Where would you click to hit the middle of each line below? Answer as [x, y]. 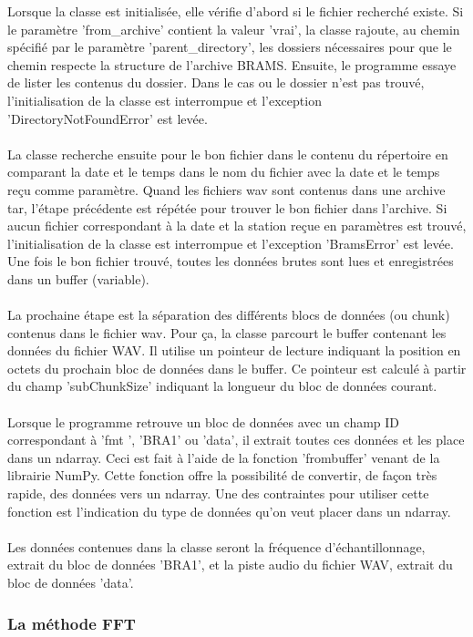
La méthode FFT [72, 623]
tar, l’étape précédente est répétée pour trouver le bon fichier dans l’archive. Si [227, 207]
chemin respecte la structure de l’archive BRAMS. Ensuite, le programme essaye [232, 64]
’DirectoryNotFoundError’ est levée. [108, 118]
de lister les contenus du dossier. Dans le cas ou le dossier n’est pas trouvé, [216, 82]
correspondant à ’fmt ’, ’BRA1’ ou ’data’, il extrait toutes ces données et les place [236, 440]
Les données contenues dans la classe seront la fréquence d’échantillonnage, [216, 546]
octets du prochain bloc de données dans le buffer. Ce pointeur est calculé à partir [237, 368]
